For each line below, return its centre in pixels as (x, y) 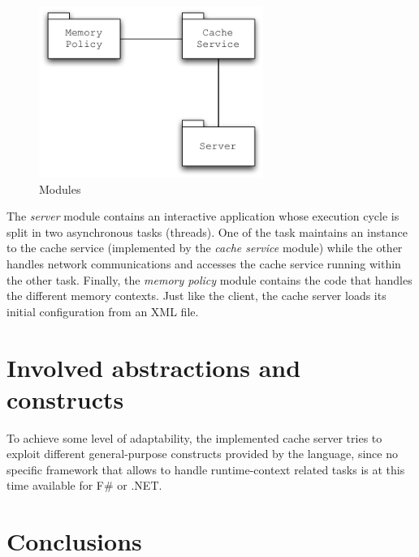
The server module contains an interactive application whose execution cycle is (203, 216)
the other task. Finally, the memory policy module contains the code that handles (209, 279)
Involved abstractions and (154, 367)
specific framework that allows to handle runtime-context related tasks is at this (206, 469)
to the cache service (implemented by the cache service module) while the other (205, 248)
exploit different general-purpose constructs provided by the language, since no (202, 454)
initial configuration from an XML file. (103, 311)
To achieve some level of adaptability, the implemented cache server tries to (194, 437)
